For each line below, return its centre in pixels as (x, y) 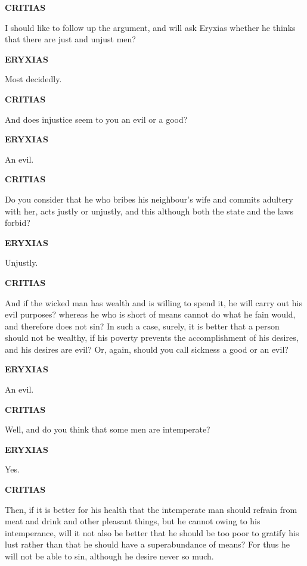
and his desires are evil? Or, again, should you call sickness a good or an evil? (147, 349)
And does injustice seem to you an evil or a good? (96, 119)
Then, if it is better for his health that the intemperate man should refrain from (151, 509)
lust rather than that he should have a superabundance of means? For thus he (147, 544)
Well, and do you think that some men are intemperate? (108, 429)
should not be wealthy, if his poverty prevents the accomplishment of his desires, (152, 338)
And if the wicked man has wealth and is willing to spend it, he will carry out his (153, 302)
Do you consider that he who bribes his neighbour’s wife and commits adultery (149, 199)
